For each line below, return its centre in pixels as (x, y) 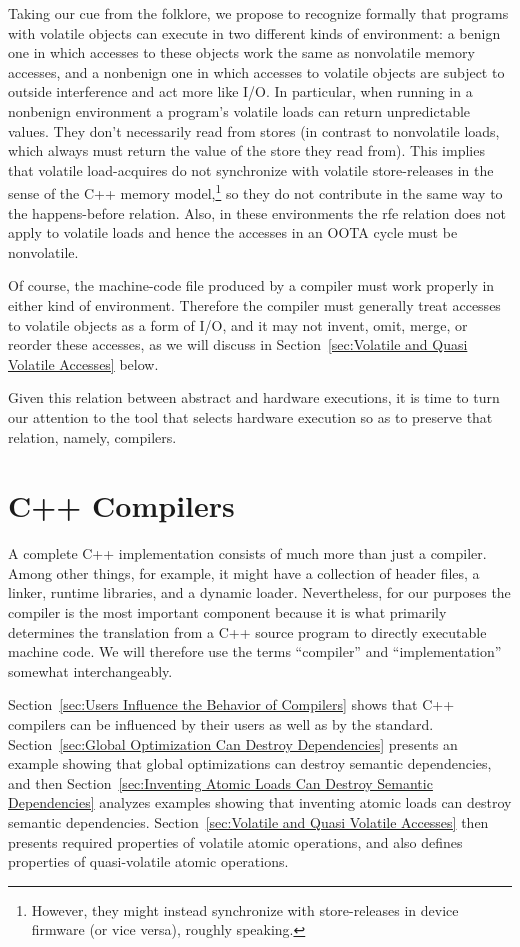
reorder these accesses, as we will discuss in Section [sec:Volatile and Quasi (238, 344)
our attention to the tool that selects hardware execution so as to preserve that (250, 416)
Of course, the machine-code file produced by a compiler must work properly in (251, 285)
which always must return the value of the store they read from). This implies (246, 150)
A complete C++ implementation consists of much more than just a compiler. (247, 553)
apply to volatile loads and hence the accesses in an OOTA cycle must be (233, 232)
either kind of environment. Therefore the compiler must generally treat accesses (254, 304)
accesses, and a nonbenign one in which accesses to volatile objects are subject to (256, 71)
